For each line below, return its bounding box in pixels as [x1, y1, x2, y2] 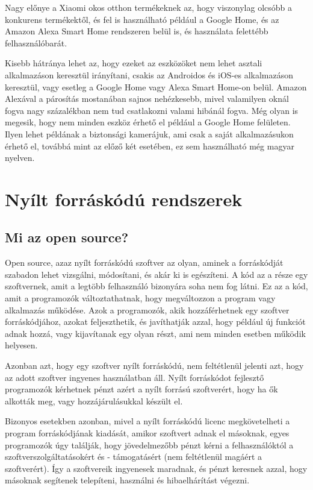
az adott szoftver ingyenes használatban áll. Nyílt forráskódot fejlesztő [5, 371, 264, 383]
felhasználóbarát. [5, 36, 67, 49]
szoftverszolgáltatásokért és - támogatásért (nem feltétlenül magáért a [5, 450, 262, 463]
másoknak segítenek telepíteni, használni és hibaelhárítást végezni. [5, 474, 250, 486]
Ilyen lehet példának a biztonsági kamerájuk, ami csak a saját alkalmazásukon [5, 127, 294, 140]
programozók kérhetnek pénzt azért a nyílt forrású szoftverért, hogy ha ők [5, 383, 278, 395]
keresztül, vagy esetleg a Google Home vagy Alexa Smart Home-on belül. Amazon [5, 80, 307, 93]
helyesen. [5, 339, 38, 351]
